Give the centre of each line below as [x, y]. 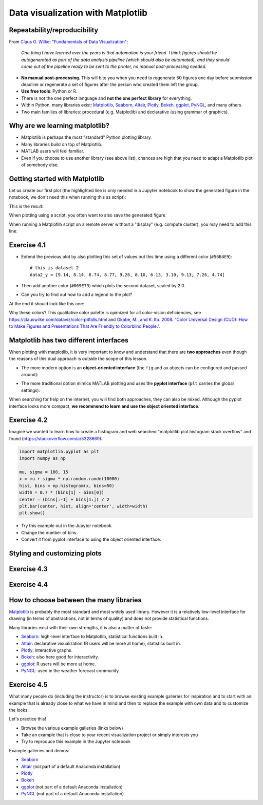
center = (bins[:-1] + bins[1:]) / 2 [64, 499]
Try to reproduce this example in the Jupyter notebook [76, 741]
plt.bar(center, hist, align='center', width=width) [84, 506]
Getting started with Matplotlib [57, 179]
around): [30, 375]
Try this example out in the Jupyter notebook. [67, 526]
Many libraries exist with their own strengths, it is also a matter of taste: [81, 627]
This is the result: [26, 206]
